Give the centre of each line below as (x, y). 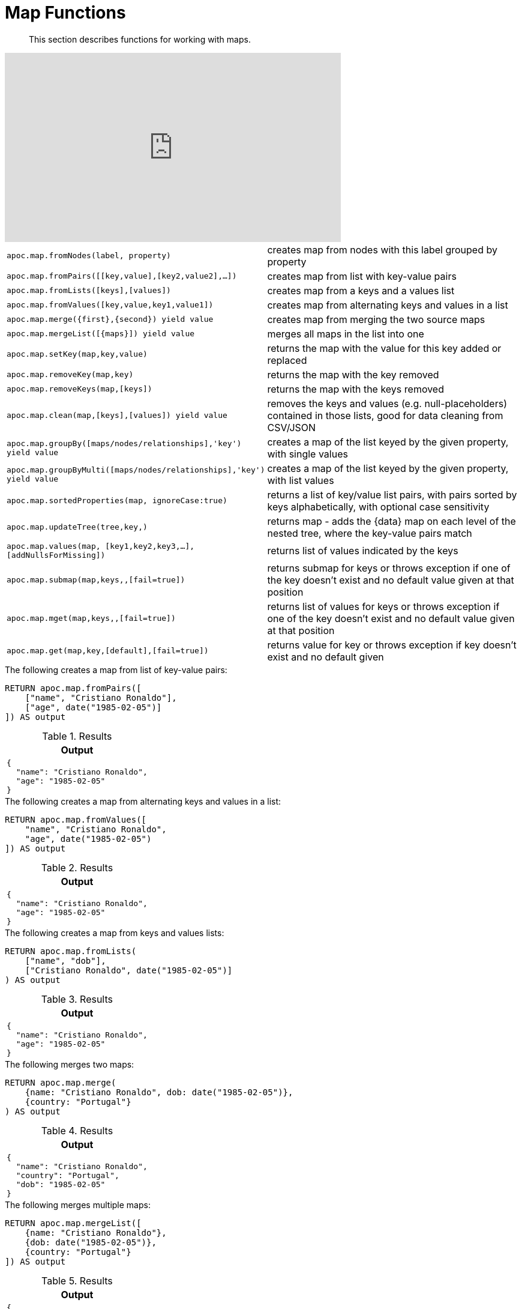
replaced (287, 360)
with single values (307, 454)
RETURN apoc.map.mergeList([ (73, 1223)
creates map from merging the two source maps (376, 319)
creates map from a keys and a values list (361, 290)
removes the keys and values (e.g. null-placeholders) (387, 403)
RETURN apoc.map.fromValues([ (76, 819)
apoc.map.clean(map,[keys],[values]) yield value (117, 416)
